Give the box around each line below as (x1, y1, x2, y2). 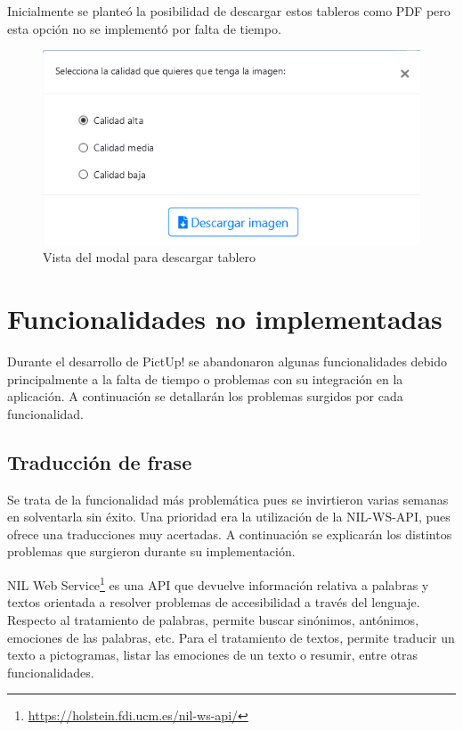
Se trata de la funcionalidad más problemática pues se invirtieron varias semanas (7, 489, 449, 508)
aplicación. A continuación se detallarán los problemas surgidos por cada (7, 387, 403, 406)
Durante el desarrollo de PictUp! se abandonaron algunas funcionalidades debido (7, 352, 448, 371)
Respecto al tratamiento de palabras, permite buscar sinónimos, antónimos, (7, 610, 419, 628)
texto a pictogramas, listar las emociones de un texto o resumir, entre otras (7, 645, 418, 664)
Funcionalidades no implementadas (7, 300, 443, 337)
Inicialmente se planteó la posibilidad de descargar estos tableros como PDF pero (7, 2, 451, 20)
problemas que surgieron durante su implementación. (7, 542, 296, 561)
